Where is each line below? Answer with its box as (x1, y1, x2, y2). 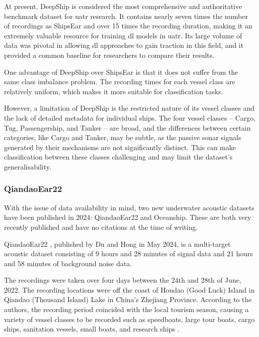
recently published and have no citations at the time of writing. (4, 221, 198, 232)
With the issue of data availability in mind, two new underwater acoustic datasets (4, 202, 255, 212)
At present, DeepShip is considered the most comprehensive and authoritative (4, 1, 242, 11)
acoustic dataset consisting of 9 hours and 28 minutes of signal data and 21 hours (4, 248, 253, 259)
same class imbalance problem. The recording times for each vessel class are (4, 76, 236, 87)
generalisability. (4, 161, 51, 171)
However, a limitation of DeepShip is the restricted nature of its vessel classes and (4, 103, 255, 113)
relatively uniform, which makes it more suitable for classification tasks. (4, 86, 223, 96)
